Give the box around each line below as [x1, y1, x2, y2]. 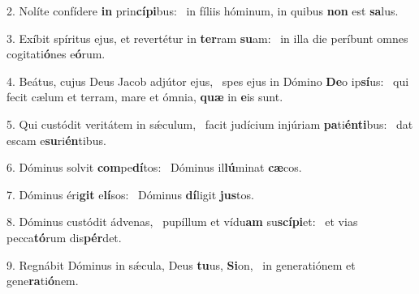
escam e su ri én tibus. [6, 131, 106, 148]
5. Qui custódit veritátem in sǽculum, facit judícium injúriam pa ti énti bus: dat [6, 115, 413, 132]
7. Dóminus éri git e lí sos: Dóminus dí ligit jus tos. [6, 185, 254, 202]
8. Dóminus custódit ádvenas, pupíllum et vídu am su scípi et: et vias [6, 213, 358, 230]
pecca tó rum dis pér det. [6, 228, 122, 245]
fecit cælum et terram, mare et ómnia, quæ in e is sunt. [6, 88, 283, 105]
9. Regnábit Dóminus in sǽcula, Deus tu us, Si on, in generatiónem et [6, 256, 356, 273]
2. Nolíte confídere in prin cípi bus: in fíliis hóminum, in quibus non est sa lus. [6, 2, 399, 19]
